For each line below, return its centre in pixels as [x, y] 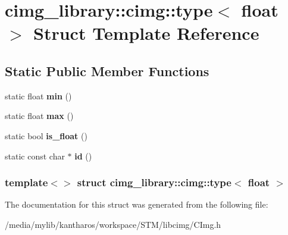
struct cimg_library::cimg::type [154, 182]
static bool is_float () [46, 135]
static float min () [38, 95]
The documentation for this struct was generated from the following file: [137, 204]
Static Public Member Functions [107, 70]
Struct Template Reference [146, 33]
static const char [35, 156]
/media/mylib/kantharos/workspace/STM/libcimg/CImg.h [113, 224]
